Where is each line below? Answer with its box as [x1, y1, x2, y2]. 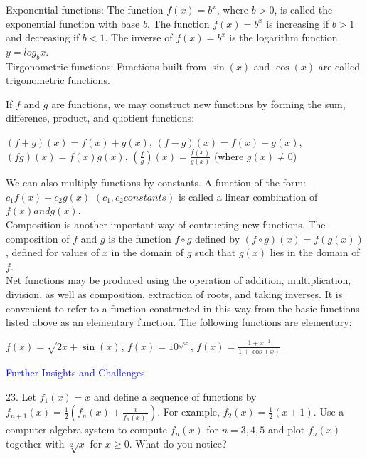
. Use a [313, 404, 344, 419]
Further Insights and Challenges [6, 365, 145, 380]
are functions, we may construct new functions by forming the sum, [51, 96, 346, 111]
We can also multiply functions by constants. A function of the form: [6, 175, 306, 190]
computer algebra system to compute [6, 422, 167, 437]
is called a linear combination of [179, 189, 318, 204]
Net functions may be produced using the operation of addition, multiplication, [6, 273, 351, 287]
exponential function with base [6, 16, 140, 31]
